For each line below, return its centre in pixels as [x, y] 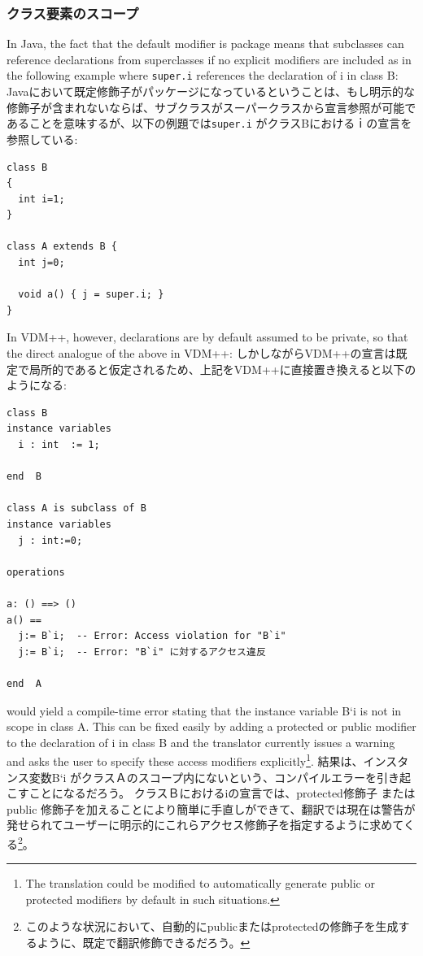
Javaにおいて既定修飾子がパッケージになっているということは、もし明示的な [211, 91]
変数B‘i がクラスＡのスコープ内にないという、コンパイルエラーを [203, 777]
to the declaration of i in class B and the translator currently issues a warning [201, 742]
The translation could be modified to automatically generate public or [200, 883]
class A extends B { [62, 247]
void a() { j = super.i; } [91, 295]
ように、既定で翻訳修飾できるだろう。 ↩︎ [144, 942]
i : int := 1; [59, 445]
